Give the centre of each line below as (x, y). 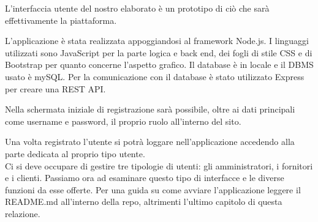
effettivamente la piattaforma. (61, 20)
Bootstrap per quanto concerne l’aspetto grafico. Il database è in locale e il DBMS (159, 65)
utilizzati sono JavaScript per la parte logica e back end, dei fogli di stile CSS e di (159, 52)
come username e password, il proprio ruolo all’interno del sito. (123, 121)
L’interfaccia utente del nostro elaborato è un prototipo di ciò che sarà (137, 8)
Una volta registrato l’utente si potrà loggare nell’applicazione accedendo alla (150, 142)
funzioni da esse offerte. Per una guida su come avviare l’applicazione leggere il (153, 189)
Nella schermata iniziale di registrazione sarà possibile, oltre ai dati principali (150, 109)
